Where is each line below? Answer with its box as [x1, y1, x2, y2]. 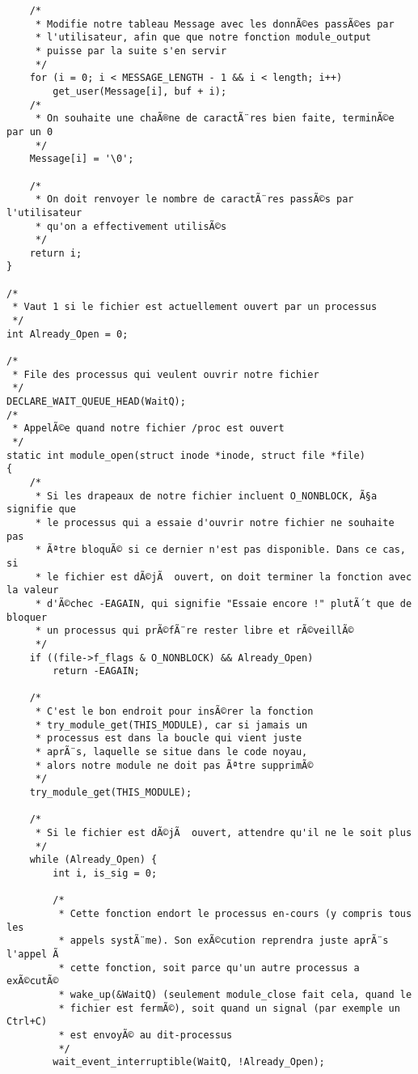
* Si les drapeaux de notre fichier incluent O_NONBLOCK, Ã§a [35, 490, 378, 502]
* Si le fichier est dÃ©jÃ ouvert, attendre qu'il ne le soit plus [35, 827, 412, 839]
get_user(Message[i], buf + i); [53, 85, 227, 97]
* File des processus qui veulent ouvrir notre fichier [12, 368, 319, 380]
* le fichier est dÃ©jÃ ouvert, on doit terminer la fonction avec [35, 571, 412, 583]
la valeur [6, 584, 59, 596]
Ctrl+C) [6, 1016, 48, 1028]
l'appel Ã [6, 948, 59, 960]
